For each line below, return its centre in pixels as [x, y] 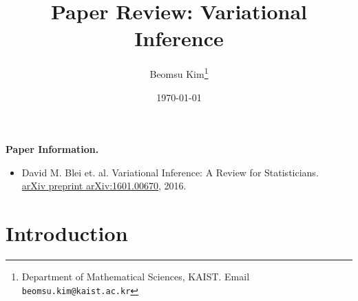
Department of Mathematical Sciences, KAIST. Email [136, 277]
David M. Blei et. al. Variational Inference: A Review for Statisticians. [170, 172]
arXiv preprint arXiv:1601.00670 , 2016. [104, 186]
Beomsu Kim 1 [179, 73]
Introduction [67, 233]
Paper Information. [52, 149]
